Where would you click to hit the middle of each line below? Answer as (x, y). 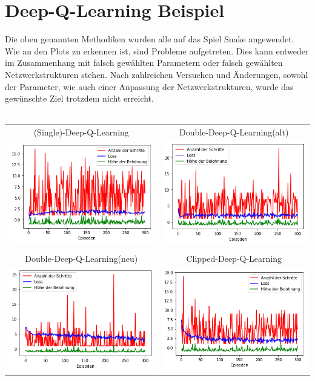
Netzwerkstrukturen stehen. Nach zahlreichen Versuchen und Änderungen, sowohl (157, 74)
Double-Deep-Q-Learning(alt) (234, 132)
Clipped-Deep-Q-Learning (234, 259)
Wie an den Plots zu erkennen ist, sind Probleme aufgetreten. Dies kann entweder (157, 50)
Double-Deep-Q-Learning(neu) (81, 259)
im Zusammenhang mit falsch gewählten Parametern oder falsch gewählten (144, 63)
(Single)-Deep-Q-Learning (81, 132)
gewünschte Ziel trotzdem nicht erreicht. (79, 98)
